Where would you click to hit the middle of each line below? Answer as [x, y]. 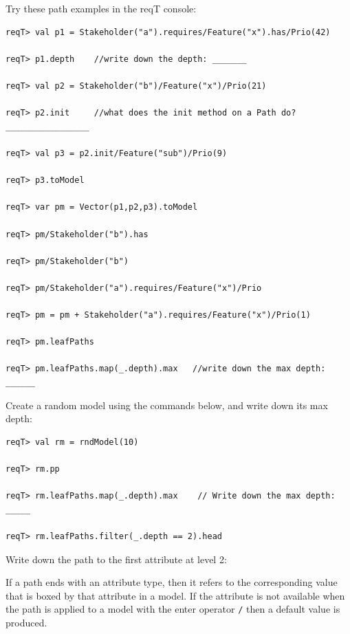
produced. [26, 622]
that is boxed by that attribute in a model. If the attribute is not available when [175, 595]
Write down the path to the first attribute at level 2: [116, 559]
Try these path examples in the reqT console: [101, 8]
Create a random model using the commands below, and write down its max [167, 405]
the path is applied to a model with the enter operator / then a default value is [173, 609]
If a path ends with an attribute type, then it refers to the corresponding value [172, 582]
